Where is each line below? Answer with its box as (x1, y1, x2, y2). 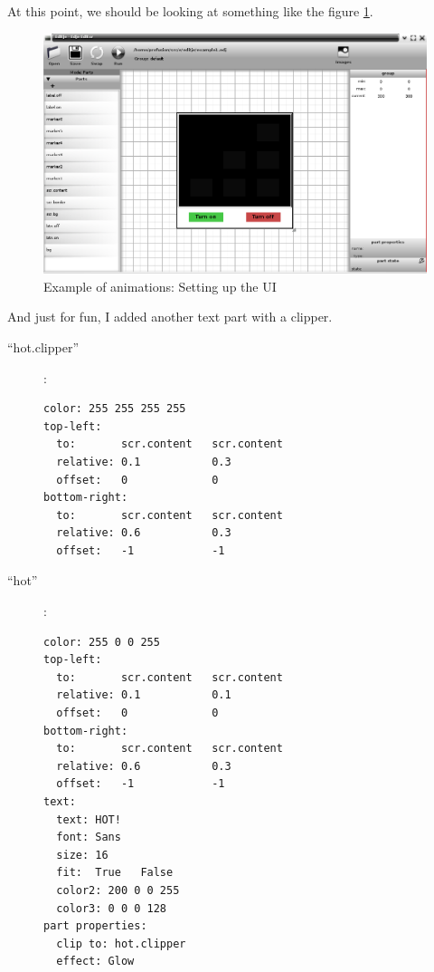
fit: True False (56, 866, 174, 880)
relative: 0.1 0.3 (56, 455, 231, 468)
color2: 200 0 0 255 (56, 883, 180, 897)
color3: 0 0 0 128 (56, 901, 167, 915)
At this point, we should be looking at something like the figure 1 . (7, 2, 373, 20)
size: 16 (56, 848, 108, 861)
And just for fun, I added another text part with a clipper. (7, 307, 333, 326)
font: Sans (56, 831, 121, 844)
